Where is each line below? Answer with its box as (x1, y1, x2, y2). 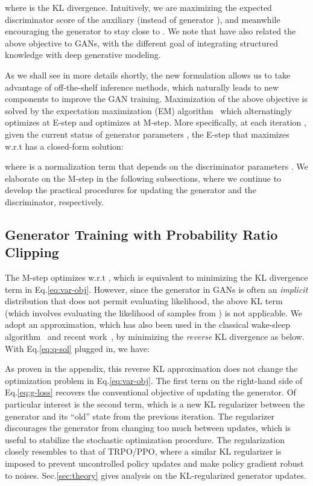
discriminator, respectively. (5, 195, 104, 208)
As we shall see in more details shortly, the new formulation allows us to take (5, 68, 291, 81)
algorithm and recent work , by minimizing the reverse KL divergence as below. (5, 330, 305, 343)
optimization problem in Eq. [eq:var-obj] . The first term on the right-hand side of (5, 374, 303, 386)
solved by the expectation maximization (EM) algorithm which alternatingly (5, 104, 292, 117)
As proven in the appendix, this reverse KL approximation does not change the (5, 362, 298, 375)
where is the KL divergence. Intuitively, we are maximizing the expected (5, 1, 272, 13)
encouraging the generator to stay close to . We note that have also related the (5, 25, 296, 37)
